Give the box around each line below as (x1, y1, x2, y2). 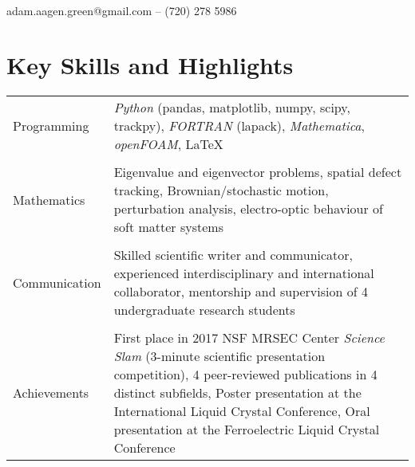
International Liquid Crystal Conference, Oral (113, 402, 370, 421)
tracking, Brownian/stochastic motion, (113, 181, 329, 200)
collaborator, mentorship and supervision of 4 (113, 282, 368, 301)
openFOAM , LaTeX (113, 135, 223, 154)
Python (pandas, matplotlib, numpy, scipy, (113, 98, 350, 117)
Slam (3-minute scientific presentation (113, 347, 326, 366)
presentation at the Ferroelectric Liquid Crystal (113, 420, 380, 439)
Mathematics (13, 190, 85, 209)
